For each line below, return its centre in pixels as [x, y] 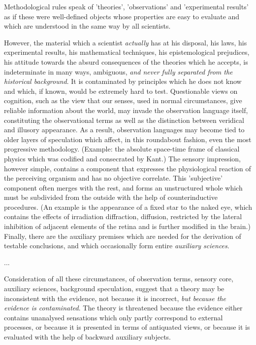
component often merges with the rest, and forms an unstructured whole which [123, 187]
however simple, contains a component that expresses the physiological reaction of [128, 168]
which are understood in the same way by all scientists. [87, 26]
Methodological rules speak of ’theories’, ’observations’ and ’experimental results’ [126, 6]
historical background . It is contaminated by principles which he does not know [123, 81]
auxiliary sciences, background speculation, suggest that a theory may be [114, 288]
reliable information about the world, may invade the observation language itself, [126, 110]
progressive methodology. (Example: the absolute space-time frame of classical [122, 149]
